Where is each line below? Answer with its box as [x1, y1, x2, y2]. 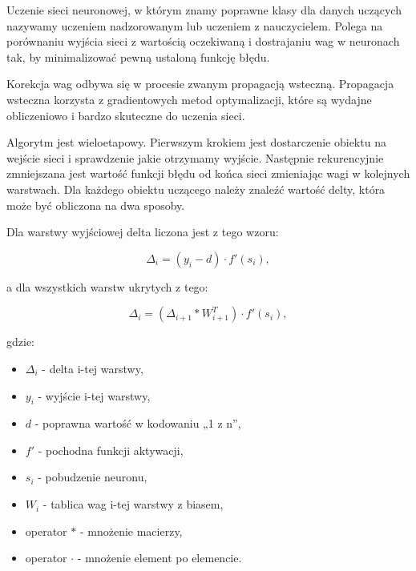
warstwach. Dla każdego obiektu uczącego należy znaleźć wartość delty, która [6, 180, 386, 197]
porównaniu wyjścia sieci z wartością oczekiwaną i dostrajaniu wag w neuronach [6, 33, 400, 50]
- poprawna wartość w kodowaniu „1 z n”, [34, 415, 241, 432]
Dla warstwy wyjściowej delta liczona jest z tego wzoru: [6, 223, 279, 240]
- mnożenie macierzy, [79, 522, 183, 539]
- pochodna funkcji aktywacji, [38, 441, 184, 458]
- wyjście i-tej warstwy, [38, 387, 151, 404]
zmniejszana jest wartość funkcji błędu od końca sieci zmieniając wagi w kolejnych [6, 165, 410, 182]
